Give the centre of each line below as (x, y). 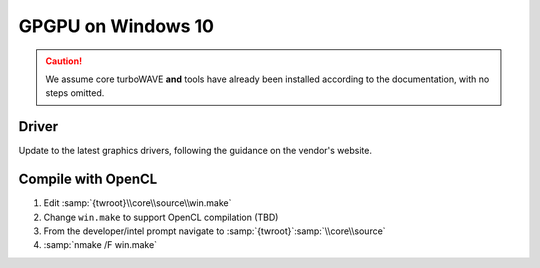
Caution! (64, 61)
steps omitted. (75, 93)
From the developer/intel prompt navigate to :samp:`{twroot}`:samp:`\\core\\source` (214, 231)
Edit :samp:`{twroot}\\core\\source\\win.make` (137, 203)
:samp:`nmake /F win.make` (100, 245)
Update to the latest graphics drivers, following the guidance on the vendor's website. (195, 151)
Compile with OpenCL (88, 179)
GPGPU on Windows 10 (116, 26)
